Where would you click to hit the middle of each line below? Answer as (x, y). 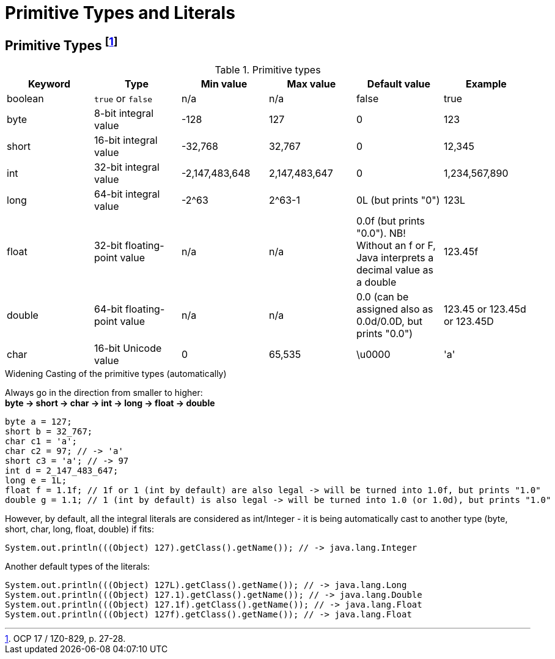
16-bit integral (126, 140)
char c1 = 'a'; (41, 441)
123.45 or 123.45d (485, 309)
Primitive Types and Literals (120, 13)
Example (486, 84)
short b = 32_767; (49, 432)
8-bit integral (124, 114)
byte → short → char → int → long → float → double (110, 403)
